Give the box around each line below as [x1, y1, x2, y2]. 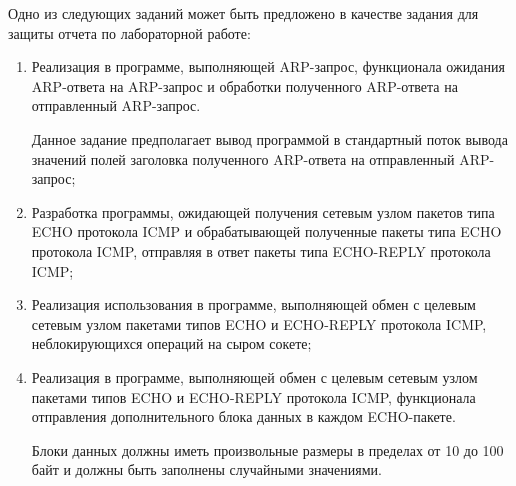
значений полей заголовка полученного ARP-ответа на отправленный [31, 148, 455, 169]
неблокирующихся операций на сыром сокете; [31, 333, 312, 354]
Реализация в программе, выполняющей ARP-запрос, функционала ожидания [31, 56, 505, 77]
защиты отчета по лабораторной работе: [8, 22, 251, 43]
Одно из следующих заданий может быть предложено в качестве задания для [8, 3, 479, 23]
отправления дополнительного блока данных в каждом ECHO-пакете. [31, 406, 456, 427]
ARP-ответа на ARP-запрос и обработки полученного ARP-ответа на [31, 75, 458, 96]
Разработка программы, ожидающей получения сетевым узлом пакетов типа [31, 201, 495, 222]
